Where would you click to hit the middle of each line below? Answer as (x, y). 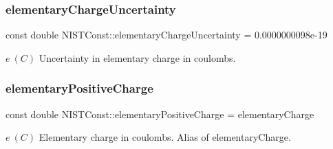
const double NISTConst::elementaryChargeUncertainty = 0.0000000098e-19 (166, 35)
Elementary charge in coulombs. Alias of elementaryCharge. (165, 137)
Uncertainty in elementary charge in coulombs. (137, 57)
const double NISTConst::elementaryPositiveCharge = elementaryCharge (160, 114)
